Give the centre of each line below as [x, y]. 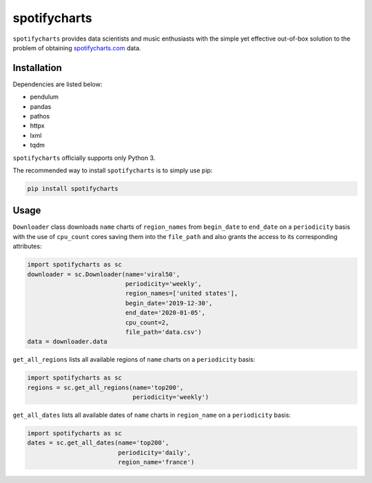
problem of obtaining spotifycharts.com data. [77, 48]
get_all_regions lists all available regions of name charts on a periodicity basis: [134, 360]
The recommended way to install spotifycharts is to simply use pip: [113, 170]
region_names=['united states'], [182, 294]
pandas [41, 106]
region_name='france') [156, 462]
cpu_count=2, [147, 322]
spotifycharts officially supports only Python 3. [84, 158]
